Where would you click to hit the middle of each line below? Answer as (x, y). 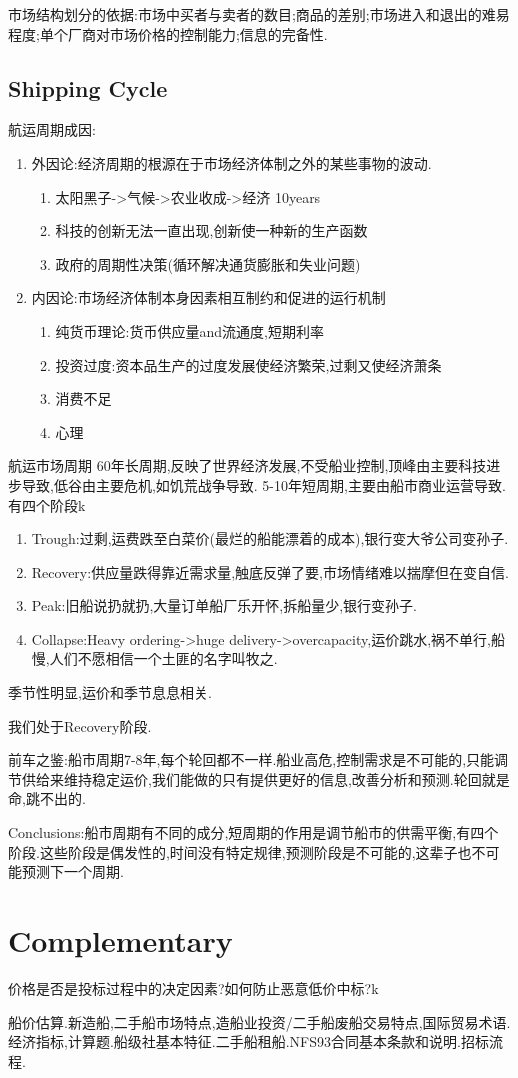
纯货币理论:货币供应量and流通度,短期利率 (189, 330)
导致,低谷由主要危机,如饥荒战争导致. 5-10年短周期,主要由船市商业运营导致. (263, 484)
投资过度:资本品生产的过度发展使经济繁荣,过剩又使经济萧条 (248, 364)
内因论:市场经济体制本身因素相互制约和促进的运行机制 (208, 297)
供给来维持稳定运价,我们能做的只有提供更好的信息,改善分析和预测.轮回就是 (265, 778)
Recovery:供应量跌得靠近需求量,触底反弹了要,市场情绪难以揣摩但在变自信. (270, 571)
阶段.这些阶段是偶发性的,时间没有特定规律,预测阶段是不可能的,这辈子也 (240, 851)
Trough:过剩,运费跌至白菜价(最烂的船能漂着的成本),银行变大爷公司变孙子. (270, 538)
